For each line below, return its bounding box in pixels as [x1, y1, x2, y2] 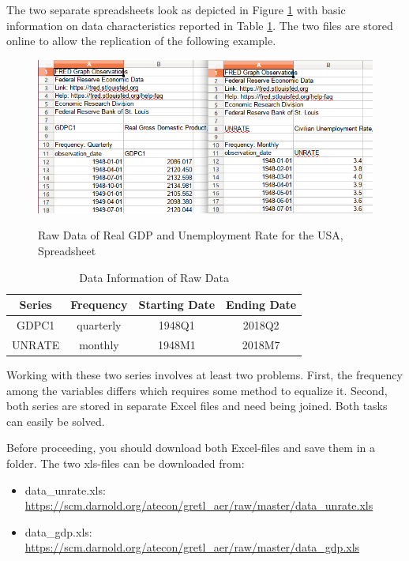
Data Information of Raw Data [79, 269, 229, 285]
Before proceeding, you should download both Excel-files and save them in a [6, 439, 375, 456]
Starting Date [138, 296, 216, 313]
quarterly [77, 317, 122, 333]
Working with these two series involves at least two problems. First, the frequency [6, 367, 403, 383]
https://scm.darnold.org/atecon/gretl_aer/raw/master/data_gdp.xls [24, 539, 360, 555]
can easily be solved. [6, 412, 105, 429]
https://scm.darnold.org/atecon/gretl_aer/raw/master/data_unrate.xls [24, 497, 373, 514]
